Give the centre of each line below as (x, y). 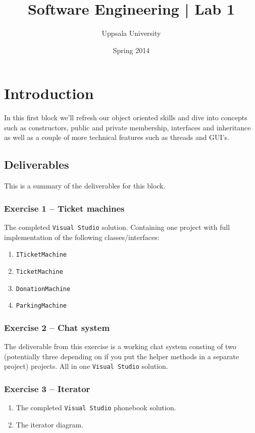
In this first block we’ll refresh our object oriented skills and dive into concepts (126, 117)
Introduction (49, 93)
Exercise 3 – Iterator (47, 388)
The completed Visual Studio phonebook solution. (96, 407)
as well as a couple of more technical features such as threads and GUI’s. (117, 137)
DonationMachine (43, 289)
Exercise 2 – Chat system (57, 327)
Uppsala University (131, 33)
